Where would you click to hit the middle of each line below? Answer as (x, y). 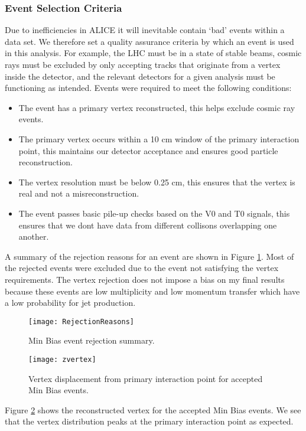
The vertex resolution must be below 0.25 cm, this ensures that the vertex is (157, 182)
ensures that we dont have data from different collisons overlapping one (148, 225)
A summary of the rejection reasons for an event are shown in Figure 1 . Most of (149, 256)
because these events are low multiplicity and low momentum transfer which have (152, 291)
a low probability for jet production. (70, 303)
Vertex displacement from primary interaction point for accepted (146, 378)
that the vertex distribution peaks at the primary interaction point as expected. (149, 421)
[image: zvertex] (62, 359)
